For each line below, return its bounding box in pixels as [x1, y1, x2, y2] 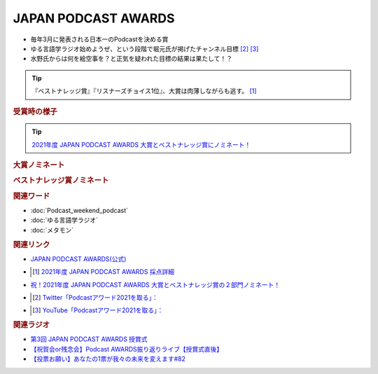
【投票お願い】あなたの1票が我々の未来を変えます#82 [30, 354, 185, 363]
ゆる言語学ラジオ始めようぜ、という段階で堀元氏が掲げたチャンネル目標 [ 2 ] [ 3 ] [30, 44, 259, 53]
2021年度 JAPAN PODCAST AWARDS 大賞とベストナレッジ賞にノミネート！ [31, 140, 251, 148]
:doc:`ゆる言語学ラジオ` [30, 216, 98, 224]
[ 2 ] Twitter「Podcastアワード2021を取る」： [32, 293, 159, 301]
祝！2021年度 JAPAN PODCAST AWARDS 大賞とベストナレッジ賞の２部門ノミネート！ [30, 280, 281, 289]
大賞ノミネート [13, 160, 65, 170]
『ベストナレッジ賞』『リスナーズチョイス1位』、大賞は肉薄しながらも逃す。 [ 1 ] [31, 87, 257, 95]
